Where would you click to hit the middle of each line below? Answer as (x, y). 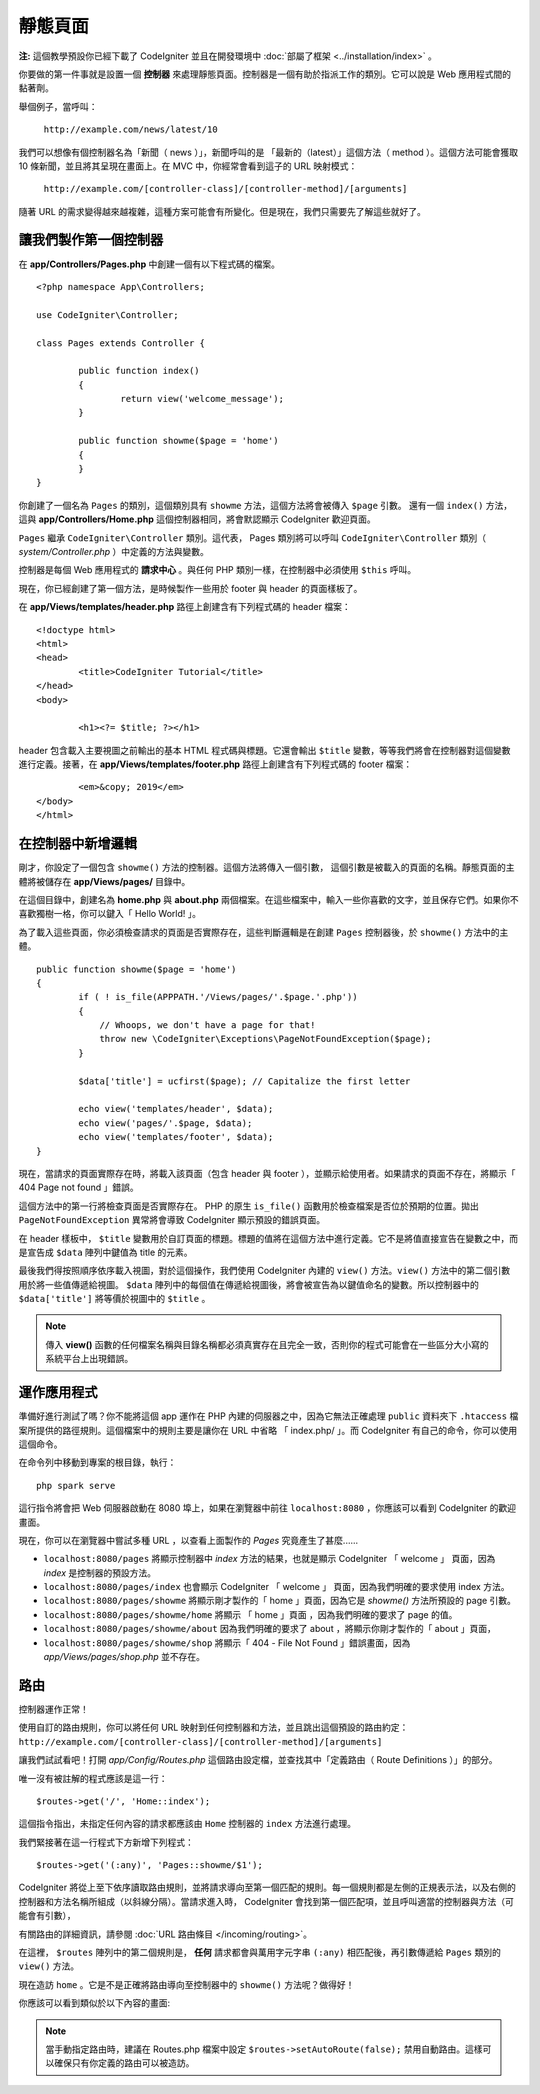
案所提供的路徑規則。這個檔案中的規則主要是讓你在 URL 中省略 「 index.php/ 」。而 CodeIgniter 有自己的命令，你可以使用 (268, 1430)
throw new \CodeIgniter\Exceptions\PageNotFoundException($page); (265, 1039)
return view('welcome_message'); (202, 399)
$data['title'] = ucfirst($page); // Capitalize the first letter (244, 1081)
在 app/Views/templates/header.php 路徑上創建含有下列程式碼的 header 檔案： (184, 607)
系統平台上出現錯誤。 (89, 1359)
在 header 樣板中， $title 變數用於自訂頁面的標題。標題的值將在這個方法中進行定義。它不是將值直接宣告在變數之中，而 (268, 1238)
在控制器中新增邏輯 (77, 843)
